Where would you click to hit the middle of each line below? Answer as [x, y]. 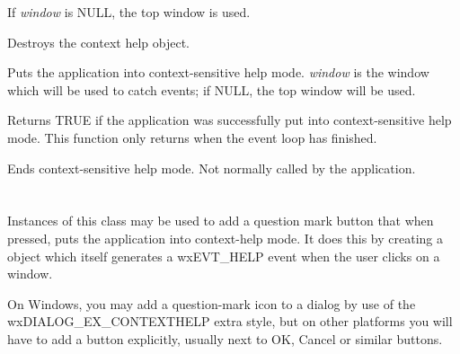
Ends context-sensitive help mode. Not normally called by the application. [212, 168]
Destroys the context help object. [98, 42]
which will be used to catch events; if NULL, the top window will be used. [212, 89]
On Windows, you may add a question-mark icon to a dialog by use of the [212, 303]
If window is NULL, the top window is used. [129, 12]
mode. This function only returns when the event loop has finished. [192, 137]
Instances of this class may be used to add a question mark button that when [221, 221]
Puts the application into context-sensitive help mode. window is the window [218, 72]
